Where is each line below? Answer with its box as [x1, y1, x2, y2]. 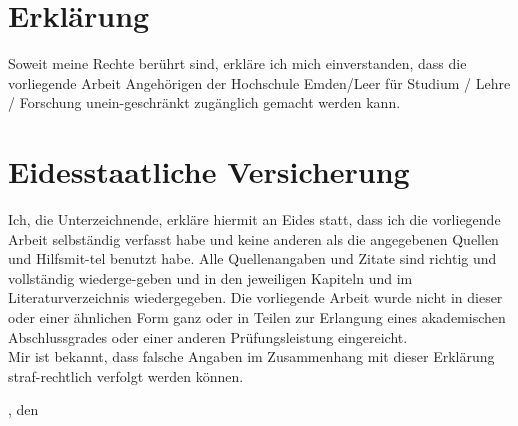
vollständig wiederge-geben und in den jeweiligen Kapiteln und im [8, 267, 413, 288]
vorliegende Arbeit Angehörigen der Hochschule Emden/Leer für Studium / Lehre [8, 72, 511, 93]
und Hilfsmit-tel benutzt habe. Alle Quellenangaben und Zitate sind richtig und [8, 248, 497, 269]
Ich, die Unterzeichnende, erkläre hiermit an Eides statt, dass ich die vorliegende [8, 209, 501, 230]
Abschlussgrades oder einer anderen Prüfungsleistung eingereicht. [8, 326, 408, 347]
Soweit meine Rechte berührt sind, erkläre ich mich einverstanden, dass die [8, 53, 467, 74]
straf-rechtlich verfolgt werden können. [8, 365, 244, 386]
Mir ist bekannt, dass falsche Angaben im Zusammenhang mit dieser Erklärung [8, 346, 495, 367]
